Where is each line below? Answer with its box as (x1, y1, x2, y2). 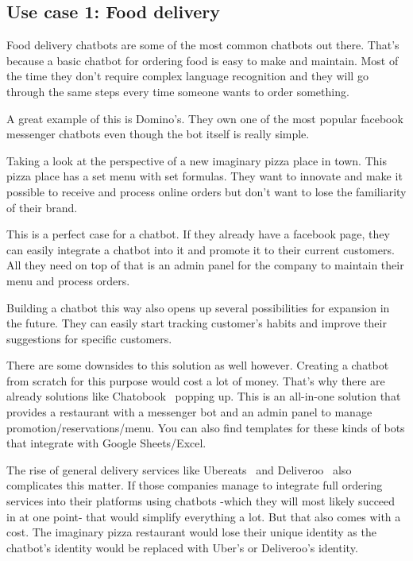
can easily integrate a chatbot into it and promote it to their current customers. (6, 241, 395, 257)
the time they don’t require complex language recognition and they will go (6, 68, 369, 84)
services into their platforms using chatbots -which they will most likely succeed (6, 493, 396, 509)
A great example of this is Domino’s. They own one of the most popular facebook (6, 110, 403, 126)
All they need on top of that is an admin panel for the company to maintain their (6, 257, 404, 273)
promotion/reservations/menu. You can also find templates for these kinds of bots (6, 419, 405, 435)
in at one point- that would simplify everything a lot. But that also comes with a (6, 508, 401, 524)
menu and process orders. (6, 272, 130, 288)
